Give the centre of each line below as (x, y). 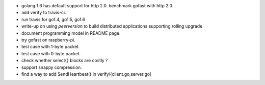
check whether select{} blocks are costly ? (65, 61)
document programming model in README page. (71, 33)
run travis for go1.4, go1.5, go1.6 (53, 19)
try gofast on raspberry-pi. (48, 40)
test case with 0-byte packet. (51, 53)
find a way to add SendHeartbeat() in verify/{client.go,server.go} (86, 74)
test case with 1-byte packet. (51, 47)
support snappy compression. (52, 67)
